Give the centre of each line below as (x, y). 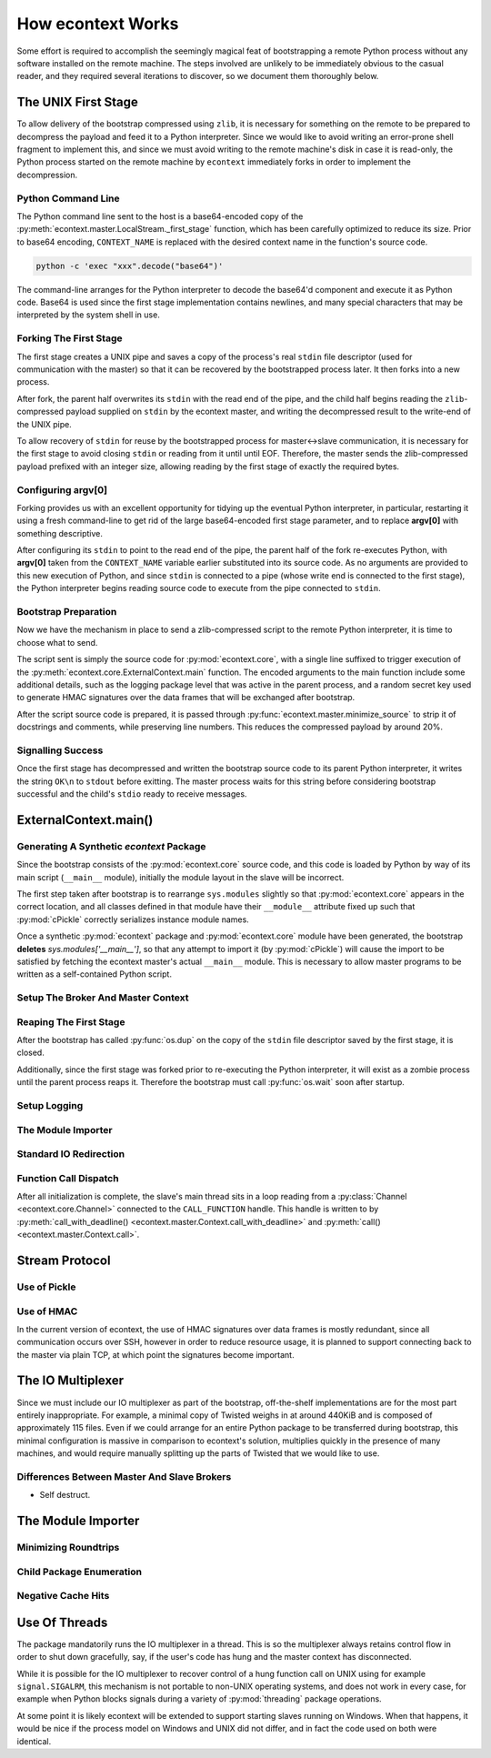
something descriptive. (60, 533)
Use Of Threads (62, 1622)
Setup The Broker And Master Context (103, 998)
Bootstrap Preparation (67, 611)
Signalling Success (60, 750)
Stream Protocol (64, 1260)
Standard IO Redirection (71, 1154)
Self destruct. (65, 1495)
